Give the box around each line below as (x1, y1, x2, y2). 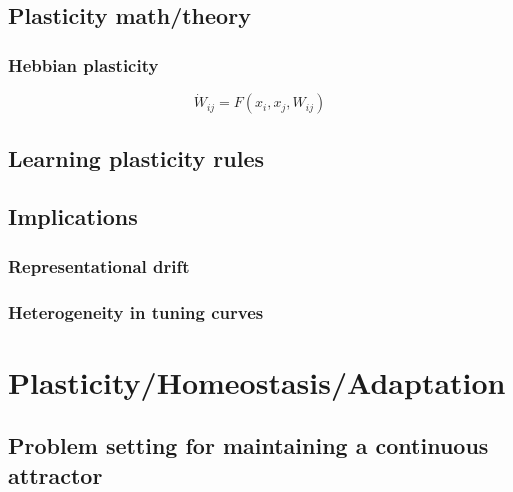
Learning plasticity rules (8, 142, 265, 173)
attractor (8, 459, 103, 490)
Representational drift (8, 253, 190, 278)
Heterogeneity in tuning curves (8, 299, 264, 324)
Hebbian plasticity (8, 52, 159, 77)
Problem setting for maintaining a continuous (8, 430, 489, 461)
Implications (8, 201, 138, 232)
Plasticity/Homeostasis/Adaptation (8, 361, 506, 402)
